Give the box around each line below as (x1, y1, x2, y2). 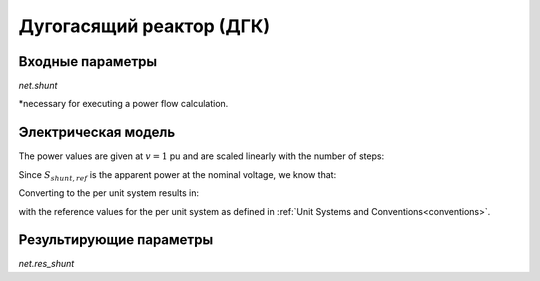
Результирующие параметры (18, 231, 214, 249)
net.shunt (18, 80, 58, 92)
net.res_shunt (18, 258, 75, 270)
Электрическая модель (18, 124, 176, 141)
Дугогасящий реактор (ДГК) (18, 15, 270, 37)
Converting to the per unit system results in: (18, 187, 200, 199)
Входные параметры (18, 53, 158, 70)
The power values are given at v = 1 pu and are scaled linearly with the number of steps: (18, 150, 385, 162)
